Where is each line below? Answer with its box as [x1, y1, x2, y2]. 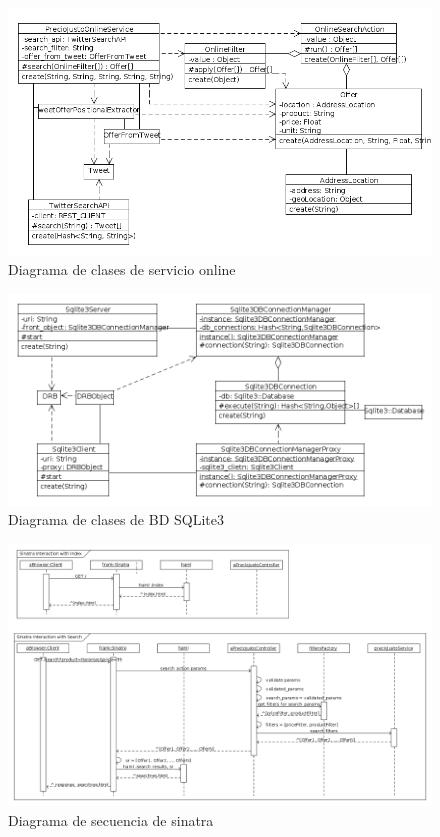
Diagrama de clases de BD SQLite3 [8, 509, 224, 530]
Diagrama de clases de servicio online [8, 258, 236, 279]
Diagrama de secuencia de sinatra [8, 809, 214, 830]
